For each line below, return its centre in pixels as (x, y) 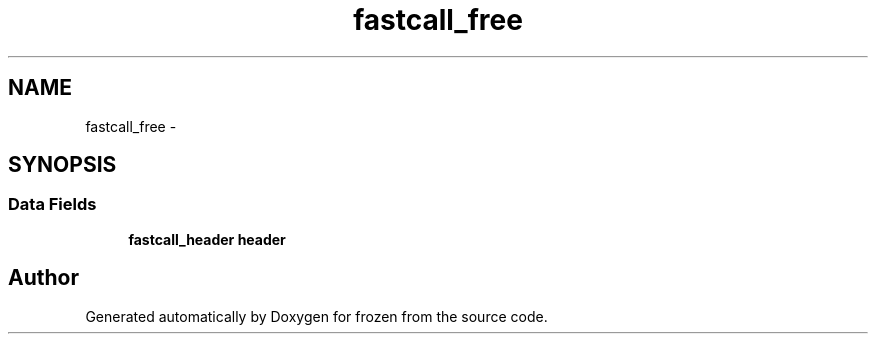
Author (43, 278)
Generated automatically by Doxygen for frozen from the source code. (316, 316)
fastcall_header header (207, 239)
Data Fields (52, 204)
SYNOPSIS (62, 165)
